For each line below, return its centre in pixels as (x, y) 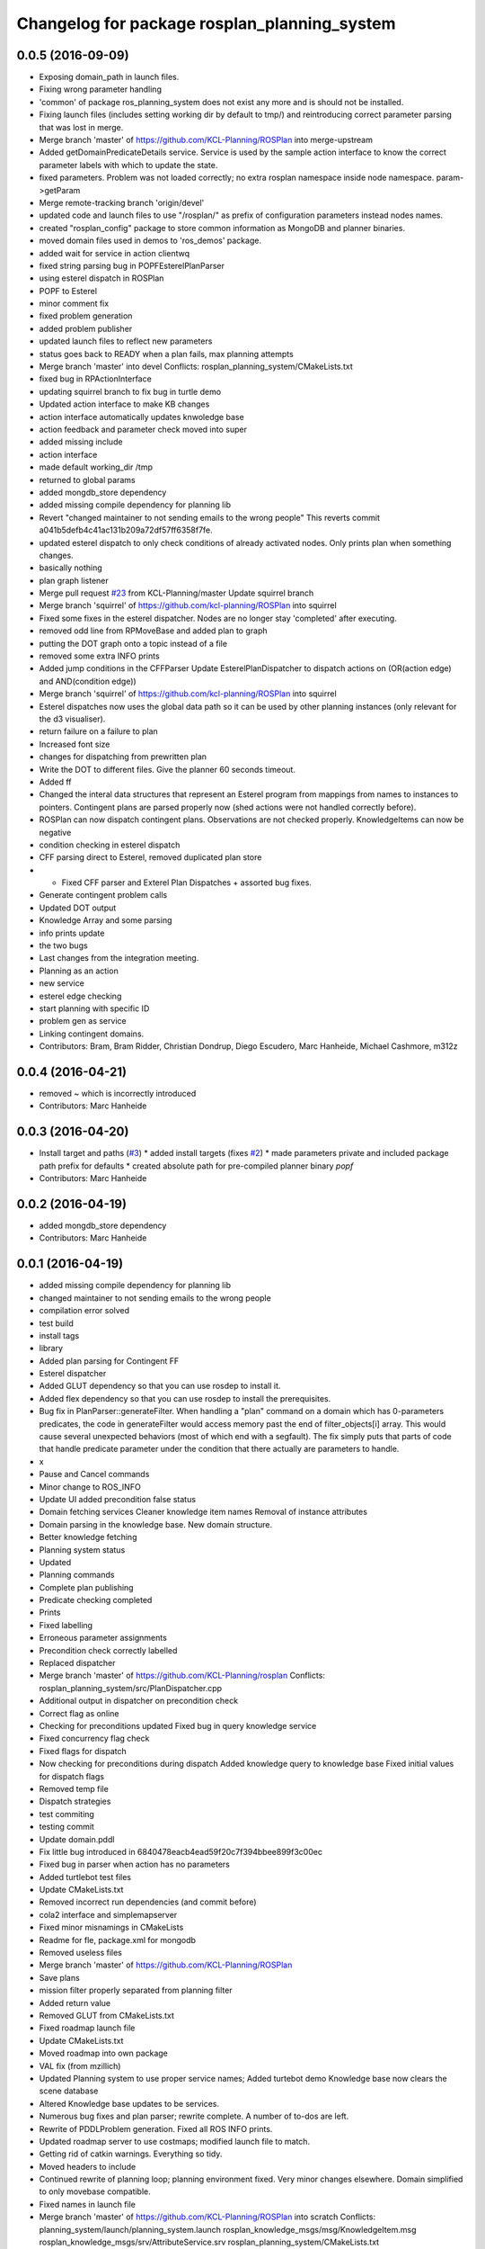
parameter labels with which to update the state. (128, 165)
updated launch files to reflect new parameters (126, 341)
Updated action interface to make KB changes (124, 404)
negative (55, 832)
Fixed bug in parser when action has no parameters (135, 1864)
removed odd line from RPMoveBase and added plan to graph (153, 631)
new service (62, 983)
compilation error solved (84, 1311)
